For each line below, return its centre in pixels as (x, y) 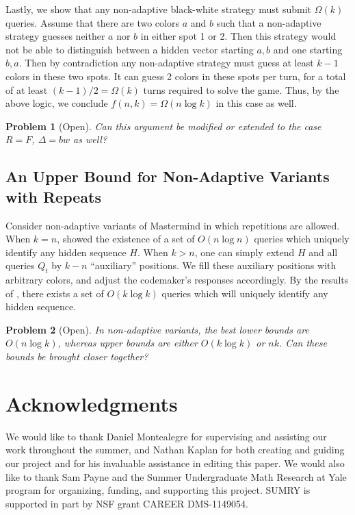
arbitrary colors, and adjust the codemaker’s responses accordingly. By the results (177, 280)
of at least (27, 89)
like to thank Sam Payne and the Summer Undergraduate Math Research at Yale (176, 476)
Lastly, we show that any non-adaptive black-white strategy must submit (159, 9)
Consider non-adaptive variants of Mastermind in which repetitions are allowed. (173, 225)
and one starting (308, 49)
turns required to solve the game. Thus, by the (241, 89)
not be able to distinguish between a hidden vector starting (130, 49)
